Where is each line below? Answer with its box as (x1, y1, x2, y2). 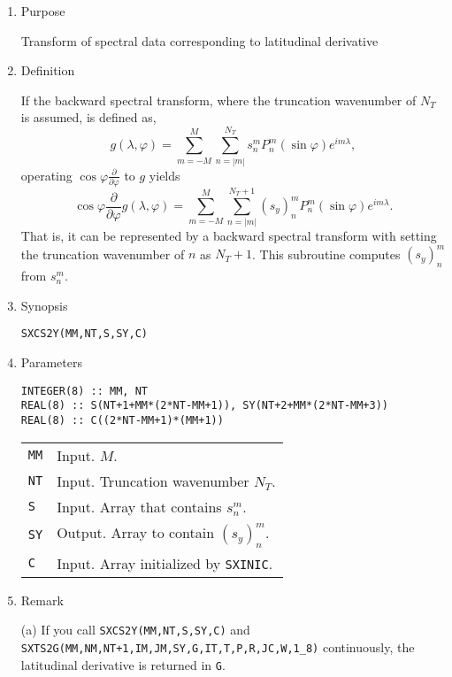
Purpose (20, 2, 65, 19)
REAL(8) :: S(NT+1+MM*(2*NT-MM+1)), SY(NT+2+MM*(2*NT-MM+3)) (20, 399, 389, 412)
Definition (20, 61, 75, 80)
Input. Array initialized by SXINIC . (57, 552, 273, 573)
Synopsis (20, 296, 68, 314)
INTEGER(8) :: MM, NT (20, 384, 148, 397)
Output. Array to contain (57, 521, 215, 542)
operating (20, 165, 73, 184)
